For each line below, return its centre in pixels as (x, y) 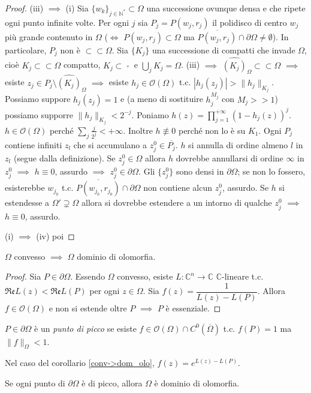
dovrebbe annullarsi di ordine (230, 157)
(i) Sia (77, 8)
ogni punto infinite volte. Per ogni (67, 22)
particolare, (26, 50)
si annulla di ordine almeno (238, 144)
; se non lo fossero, (271, 171)
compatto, (82, 64)
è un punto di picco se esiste (85, 328)
